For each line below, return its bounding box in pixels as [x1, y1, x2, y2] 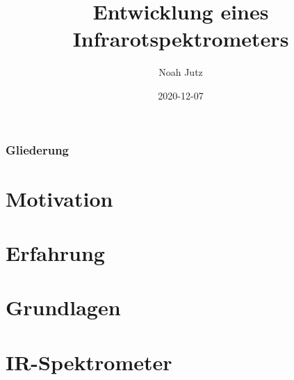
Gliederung [6, 141, 69, 158]
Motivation [6, 184, 113, 212]
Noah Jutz [158, 65, 203, 79]
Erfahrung [6, 238, 105, 267]
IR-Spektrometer [6, 347, 172, 376]
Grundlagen [6, 293, 121, 322]
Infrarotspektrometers [72, 24, 289, 53]
